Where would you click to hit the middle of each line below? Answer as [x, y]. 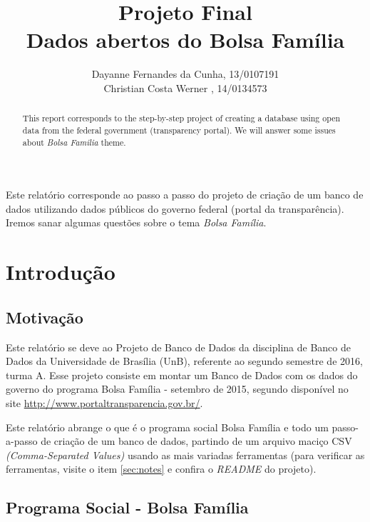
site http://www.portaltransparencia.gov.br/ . [104, 403]
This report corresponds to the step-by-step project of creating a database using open [181, 118]
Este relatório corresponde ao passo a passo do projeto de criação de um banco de [185, 195]
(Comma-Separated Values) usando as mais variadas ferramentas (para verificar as [185, 455]
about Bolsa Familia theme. [74, 142]
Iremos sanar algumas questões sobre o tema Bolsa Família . [136, 222]
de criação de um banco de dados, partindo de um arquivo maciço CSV [196, 441]
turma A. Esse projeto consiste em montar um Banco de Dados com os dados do [182, 375]
